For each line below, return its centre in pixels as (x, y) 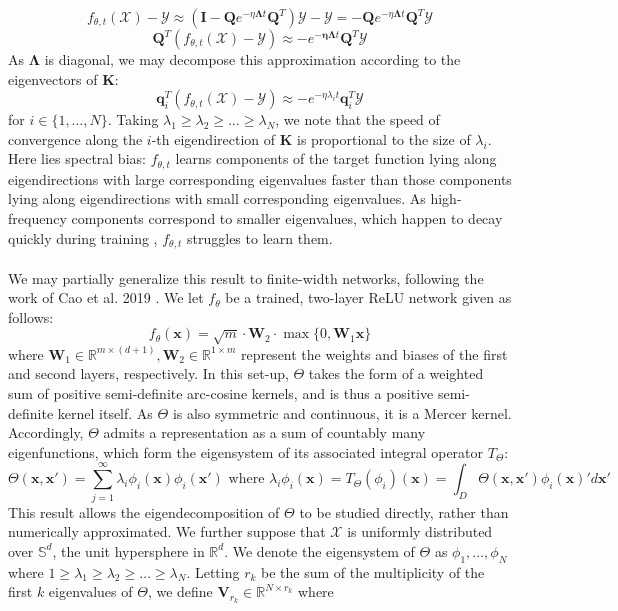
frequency (37, 218)
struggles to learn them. (260, 237)
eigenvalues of (90, 591)
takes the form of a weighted (396, 373)
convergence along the (75, 138)
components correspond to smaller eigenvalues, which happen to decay (287, 218)
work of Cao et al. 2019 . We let (106, 297)
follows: (31, 316)
